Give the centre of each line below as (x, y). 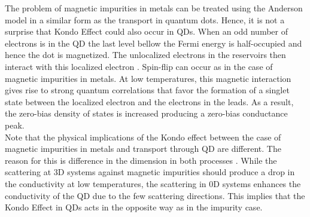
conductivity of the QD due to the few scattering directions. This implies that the (155, 195)
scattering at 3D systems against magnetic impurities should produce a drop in (150, 172)
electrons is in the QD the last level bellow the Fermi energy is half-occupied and (154, 43)
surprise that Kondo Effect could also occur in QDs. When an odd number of (146, 31)
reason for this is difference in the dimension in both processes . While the (141, 160)
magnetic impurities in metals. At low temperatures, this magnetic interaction (148, 78)
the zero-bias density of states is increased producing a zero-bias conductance (146, 113)
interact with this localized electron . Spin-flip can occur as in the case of (139, 66)
